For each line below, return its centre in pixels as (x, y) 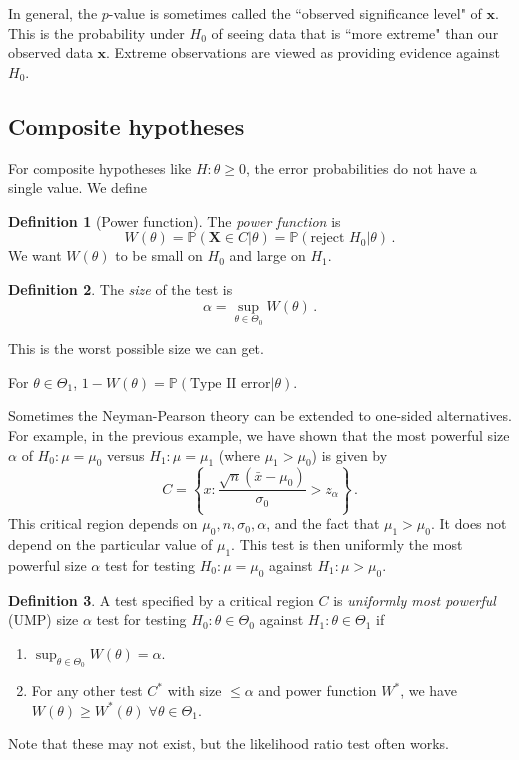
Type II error (230, 383)
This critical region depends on (103, 523)
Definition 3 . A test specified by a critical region (161, 599)
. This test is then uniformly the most (347, 544)
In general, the (53, 13)
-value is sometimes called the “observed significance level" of (295, 13)
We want (35, 255)
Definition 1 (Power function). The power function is (174, 220)
